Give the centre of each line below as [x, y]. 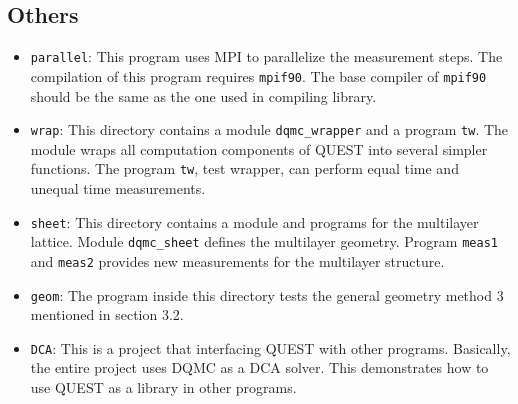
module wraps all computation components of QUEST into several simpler [259, 148]
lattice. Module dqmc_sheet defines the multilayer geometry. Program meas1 [264, 241]
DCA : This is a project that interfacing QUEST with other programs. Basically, [270, 347]
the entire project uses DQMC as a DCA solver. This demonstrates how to [259, 367]
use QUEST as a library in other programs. [163, 387]
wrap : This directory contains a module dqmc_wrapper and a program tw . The [269, 129]
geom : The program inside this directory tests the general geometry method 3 [267, 294]
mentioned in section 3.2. [107, 314]
